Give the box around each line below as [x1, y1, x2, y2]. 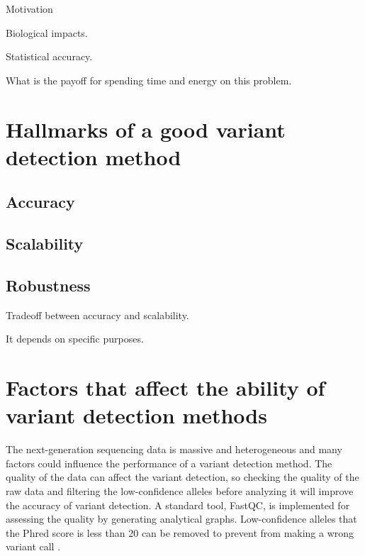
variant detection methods [6, 401, 267, 430]
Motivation [6, 1, 53, 16]
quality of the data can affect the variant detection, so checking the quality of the [6, 469, 359, 484]
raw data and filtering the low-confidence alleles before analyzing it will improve [6, 483, 354, 498]
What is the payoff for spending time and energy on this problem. [6, 72, 292, 87]
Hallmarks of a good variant [6, 114, 286, 143]
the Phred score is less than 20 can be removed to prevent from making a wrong [6, 525, 354, 540]
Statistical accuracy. [6, 49, 93, 64]
